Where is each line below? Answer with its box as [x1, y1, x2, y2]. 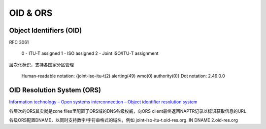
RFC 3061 [9, 40, 29, 45]
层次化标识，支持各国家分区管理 [9, 62, 74, 68]
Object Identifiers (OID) [9, 26, 82, 35]
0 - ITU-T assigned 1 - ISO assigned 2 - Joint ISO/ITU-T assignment [21, 50, 159, 56]
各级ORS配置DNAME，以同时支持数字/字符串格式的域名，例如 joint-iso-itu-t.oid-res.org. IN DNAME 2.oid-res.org [9, 117, 238, 123]
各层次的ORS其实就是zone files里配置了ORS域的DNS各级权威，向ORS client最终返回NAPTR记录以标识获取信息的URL [9, 108, 246, 114]
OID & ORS [9, 7, 53, 18]
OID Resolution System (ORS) [9, 86, 101, 94]
